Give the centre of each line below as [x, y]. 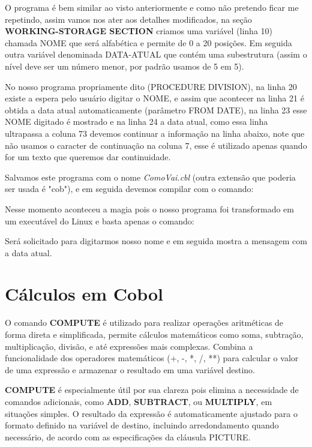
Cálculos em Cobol [84, 294]
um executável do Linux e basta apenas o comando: [100, 220]
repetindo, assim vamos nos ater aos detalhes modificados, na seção [128, 19]
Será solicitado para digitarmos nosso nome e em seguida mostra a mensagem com [156, 241]
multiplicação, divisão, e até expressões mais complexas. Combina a [129, 346]
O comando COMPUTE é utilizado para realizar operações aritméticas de [144, 322]
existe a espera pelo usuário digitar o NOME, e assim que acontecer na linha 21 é [154, 98]
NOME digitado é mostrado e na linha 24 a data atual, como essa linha [136, 121]
